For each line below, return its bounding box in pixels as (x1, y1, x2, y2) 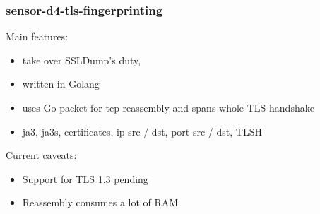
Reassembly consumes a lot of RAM (22, 195, 179, 210)
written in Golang (22, 76, 100, 91)
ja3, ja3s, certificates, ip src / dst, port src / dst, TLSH (22, 124, 262, 138)
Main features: (6, 29, 69, 44)
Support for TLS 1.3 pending (22, 171, 148, 186)
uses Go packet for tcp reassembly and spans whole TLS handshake (22, 100, 314, 114)
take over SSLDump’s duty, (22, 52, 141, 67)
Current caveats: (6, 148, 77, 162)
